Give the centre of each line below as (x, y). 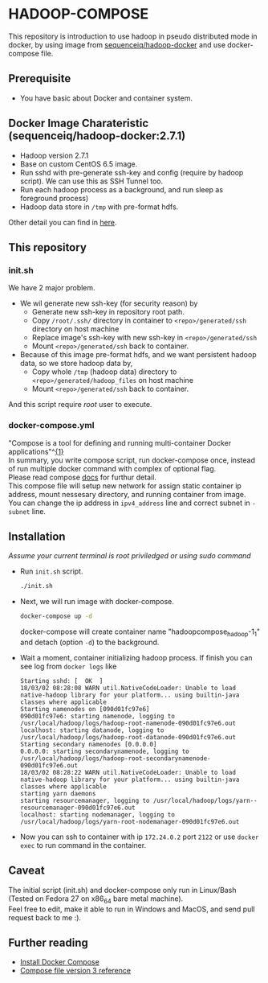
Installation (37, 536)
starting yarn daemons (58, 793)
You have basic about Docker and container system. (106, 98)
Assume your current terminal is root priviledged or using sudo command (130, 556)
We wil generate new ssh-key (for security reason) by (109, 303)
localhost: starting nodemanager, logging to (97, 814)
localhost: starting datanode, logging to (92, 730)
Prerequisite (40, 78)
